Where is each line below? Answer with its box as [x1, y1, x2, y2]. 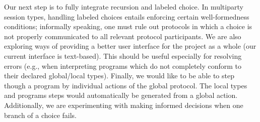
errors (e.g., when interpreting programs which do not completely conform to [4, 60, 242, 71]
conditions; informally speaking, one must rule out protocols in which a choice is [4, 21, 252, 32]
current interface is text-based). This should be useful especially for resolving [4, 50, 242, 61]
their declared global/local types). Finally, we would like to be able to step [4, 70, 234, 81]
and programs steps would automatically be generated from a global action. [4, 90, 238, 100]
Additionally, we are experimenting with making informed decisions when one [4, 99, 243, 110]
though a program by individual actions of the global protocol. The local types [4, 80, 247, 90]
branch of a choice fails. [4, 109, 77, 120]
